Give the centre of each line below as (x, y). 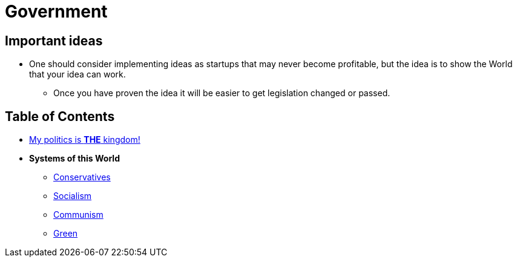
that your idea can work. (77, 74)
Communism (78, 215)
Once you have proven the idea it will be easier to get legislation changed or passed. (222, 93)
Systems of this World (74, 159)
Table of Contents (60, 116)
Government (56, 11)
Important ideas (54, 41)
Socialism (73, 196)
